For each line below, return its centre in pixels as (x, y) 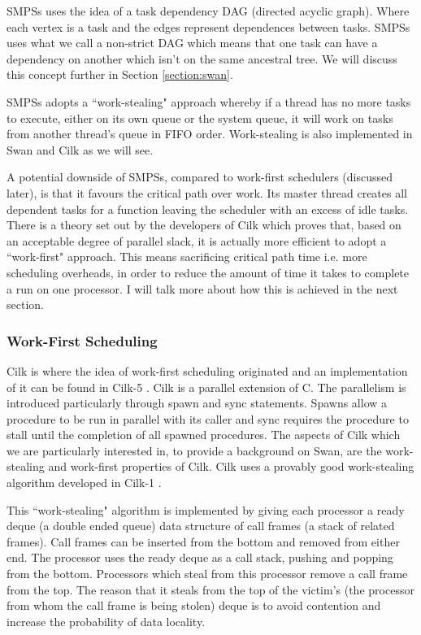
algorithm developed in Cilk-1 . (84, 483)
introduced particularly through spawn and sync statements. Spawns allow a (197, 403)
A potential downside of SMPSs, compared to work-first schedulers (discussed (200, 177)
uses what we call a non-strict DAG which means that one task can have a (192, 43)
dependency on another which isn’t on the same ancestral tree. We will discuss (202, 58)
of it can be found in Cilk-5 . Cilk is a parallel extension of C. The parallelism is (206, 387)
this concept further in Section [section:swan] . (120, 74)
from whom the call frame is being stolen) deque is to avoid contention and (194, 605)
